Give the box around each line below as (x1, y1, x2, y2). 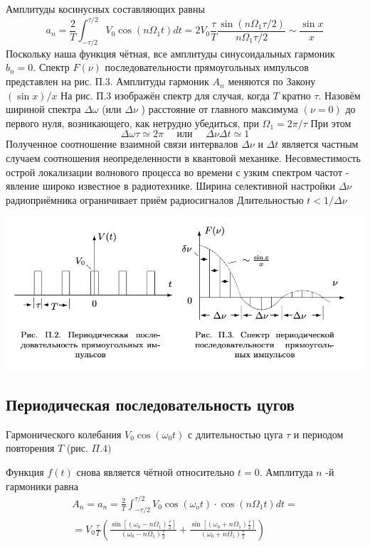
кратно (282, 87, 311, 102)
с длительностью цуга (188, 426, 283, 441)
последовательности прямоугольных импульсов (105, 60, 309, 75)
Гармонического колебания (6, 426, 122, 441)
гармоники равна (6, 478, 79, 493)
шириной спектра (6, 102, 81, 117)
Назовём (324, 87, 361, 102)
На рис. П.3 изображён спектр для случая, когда (60, 87, 270, 102)
